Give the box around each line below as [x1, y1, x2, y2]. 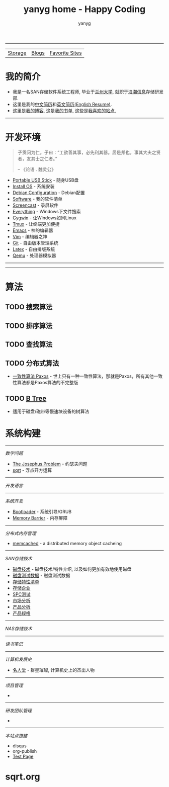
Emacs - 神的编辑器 [12, 227, 54, 233]
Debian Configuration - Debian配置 [12, 190, 85, 196]
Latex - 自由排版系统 [12, 246, 55, 252]
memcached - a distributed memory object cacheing [12, 540, 122, 546]
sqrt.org [5, 771, 40, 782]
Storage [8, 49, 27, 56]
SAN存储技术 [5, 555, 33, 561]
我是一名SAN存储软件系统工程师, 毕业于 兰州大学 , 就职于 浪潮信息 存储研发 [12, 89, 163, 95]
